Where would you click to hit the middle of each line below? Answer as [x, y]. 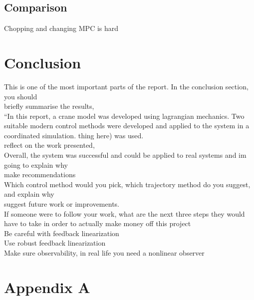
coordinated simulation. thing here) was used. [74, 135]
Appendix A [47, 287]
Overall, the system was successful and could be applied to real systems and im [125, 155]
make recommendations [40, 174]
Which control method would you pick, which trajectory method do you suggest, [127, 184]
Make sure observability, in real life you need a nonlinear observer [104, 253]
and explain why [29, 194]
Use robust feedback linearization [55, 243]
